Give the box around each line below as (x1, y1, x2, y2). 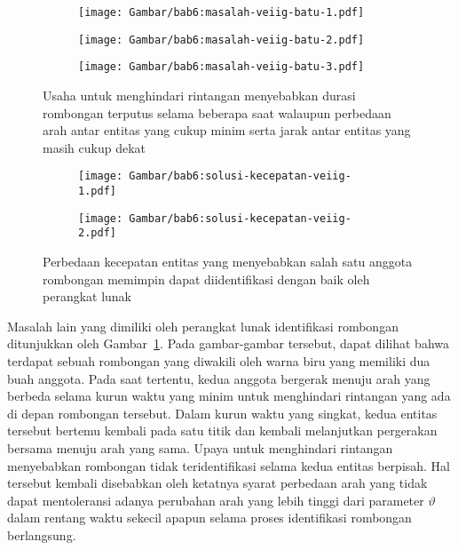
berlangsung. (7, 525, 76, 544)
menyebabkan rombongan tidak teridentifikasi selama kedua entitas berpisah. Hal (7, 456, 451, 474)
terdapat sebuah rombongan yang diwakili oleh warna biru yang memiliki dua (7, 351, 430, 370)
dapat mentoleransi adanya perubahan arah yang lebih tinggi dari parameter (7, 490, 424, 509)
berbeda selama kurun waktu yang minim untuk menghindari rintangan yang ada (7, 387, 451, 405)
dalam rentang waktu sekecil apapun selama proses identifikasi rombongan (7, 508, 412, 527)
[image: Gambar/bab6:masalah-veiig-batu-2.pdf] (78, 33, 365, 46)
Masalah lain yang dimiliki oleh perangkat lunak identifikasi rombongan (7, 316, 399, 335)
